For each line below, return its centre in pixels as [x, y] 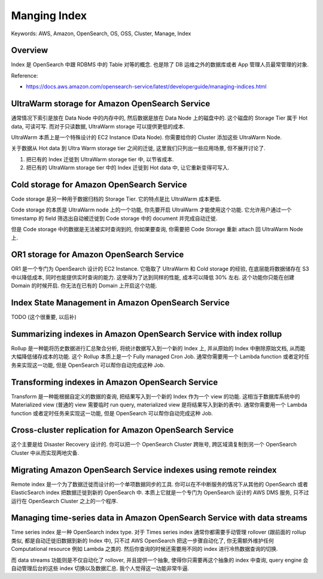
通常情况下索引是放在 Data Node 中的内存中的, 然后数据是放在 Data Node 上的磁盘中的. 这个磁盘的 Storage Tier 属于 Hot [159, 118]
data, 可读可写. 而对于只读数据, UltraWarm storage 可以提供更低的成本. [98, 126]
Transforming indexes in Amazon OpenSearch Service [115, 382]
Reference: [25, 75]
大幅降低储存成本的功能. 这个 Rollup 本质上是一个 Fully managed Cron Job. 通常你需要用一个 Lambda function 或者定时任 [160, 357]
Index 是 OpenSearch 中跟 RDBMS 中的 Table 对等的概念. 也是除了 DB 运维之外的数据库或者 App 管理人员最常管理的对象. [160, 65]
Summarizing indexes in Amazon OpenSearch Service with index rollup [147, 334]
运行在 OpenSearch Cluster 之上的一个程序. [65, 501]
